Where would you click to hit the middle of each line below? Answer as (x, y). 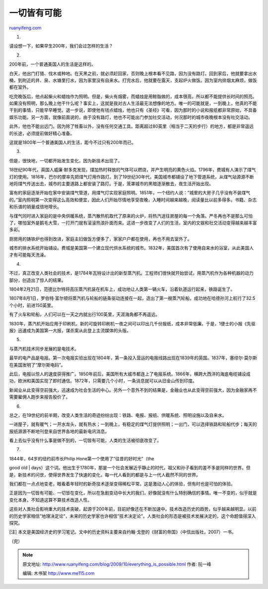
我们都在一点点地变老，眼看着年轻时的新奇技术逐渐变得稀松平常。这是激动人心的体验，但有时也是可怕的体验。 (122, 484)
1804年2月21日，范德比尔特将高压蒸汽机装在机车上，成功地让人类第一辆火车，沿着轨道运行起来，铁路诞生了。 (122, 289)
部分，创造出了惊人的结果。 (37, 280)
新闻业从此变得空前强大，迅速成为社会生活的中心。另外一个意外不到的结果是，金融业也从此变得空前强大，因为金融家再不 (133, 390)
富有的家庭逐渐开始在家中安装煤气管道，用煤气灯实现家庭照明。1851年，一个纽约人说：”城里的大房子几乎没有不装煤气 (130, 193)
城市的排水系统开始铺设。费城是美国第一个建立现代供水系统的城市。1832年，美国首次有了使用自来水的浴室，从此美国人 (132, 248)
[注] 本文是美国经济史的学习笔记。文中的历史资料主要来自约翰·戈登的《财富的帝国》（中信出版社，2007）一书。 (123, 532)
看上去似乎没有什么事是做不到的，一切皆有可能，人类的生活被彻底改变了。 (85, 441)
